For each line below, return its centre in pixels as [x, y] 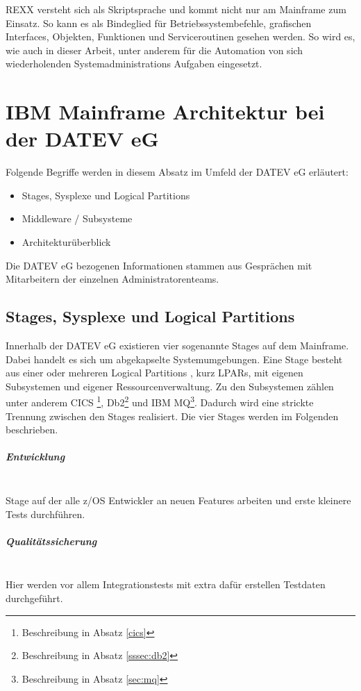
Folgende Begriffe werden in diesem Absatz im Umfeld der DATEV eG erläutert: [177, 172]
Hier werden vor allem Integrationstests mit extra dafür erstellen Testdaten [166, 584]
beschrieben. [32, 430]
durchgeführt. [34, 598]
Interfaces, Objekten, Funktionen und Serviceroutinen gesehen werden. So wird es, [180, 36]
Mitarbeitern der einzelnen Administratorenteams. [112, 279]
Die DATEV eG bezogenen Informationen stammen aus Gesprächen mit [159, 265]
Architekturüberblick [66, 242]
